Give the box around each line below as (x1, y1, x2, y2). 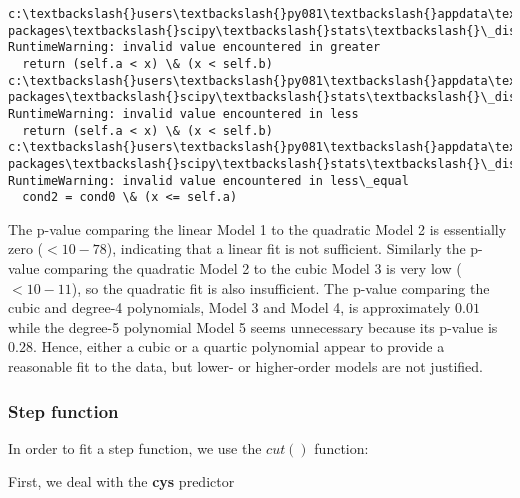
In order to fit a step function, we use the (8, 437, 262, 458)
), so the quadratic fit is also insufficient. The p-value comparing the (71, 277, 490, 298)
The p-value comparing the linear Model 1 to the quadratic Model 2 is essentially (8, 218, 507, 239)
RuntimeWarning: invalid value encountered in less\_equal (8, 173, 409, 188)
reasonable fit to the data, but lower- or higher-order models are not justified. (8, 356, 483, 377)
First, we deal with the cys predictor (8, 471, 235, 492)
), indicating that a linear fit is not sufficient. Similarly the (106, 238, 466, 259)
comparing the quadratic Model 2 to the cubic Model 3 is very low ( (44, 258, 462, 279)
